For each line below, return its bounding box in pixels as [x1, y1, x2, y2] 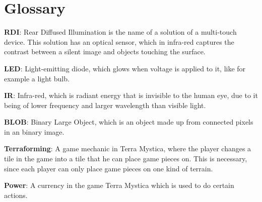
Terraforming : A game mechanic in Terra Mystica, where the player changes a [4, 143, 251, 154]
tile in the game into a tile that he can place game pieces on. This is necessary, [4, 153, 247, 164]
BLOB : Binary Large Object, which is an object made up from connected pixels [4, 117, 253, 127]
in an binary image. [4, 126, 64, 137]
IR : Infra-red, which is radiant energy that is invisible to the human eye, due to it [4, 90, 258, 100]
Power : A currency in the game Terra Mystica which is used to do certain [4, 180, 234, 190]
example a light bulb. [4, 73, 70, 83]
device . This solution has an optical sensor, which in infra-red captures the [4, 36, 234, 47]
